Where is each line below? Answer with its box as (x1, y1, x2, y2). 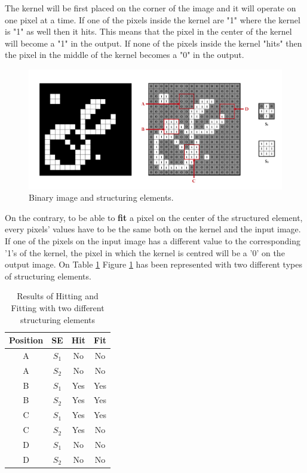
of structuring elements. (5, 269, 91, 282)
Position (9, 334, 44, 346)
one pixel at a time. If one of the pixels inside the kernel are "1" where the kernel (5, 13, 300, 26)
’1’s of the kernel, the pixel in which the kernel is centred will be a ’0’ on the (5, 246, 285, 259)
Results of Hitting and (17, 290, 99, 302)
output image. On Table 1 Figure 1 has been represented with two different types (5, 258, 302, 271)
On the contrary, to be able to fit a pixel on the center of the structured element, (5, 211, 303, 223)
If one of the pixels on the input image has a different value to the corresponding (5, 234, 301, 247)
